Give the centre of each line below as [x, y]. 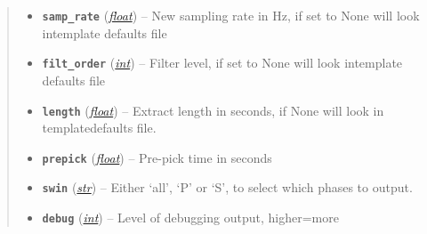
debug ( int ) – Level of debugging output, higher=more [190, 218]
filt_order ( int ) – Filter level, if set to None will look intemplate [222, 63]
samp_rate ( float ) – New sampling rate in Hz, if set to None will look [231, 15]
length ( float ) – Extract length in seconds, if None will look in [213, 110]
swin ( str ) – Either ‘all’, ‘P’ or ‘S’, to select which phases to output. [227, 187]
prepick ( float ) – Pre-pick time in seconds [157, 157]
